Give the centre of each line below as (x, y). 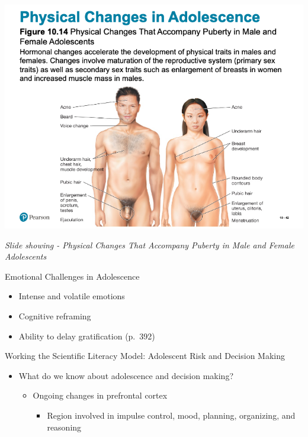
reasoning (64, 427)
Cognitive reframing (55, 315)
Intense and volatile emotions (72, 296)
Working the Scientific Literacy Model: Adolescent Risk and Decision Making (145, 356)
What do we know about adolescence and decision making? (126, 375)
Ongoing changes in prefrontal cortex (100, 395)
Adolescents (26, 256)
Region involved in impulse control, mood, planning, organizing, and (171, 415)
